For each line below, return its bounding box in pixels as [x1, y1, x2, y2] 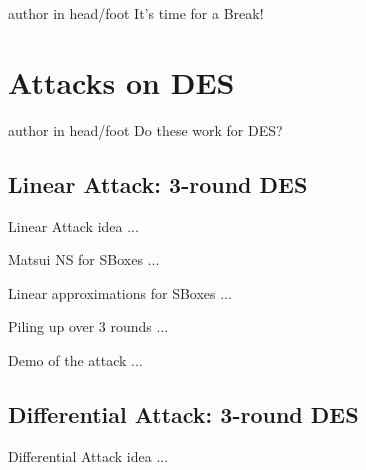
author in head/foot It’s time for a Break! [8, 3, 264, 23]
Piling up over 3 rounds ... [8, 316, 169, 337]
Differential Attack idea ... [8, 445, 169, 466]
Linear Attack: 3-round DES [8, 168, 308, 199]
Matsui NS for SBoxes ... [8, 249, 160, 270]
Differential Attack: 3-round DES [8, 398, 359, 429]
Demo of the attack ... [8, 349, 143, 370]
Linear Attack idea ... [8, 215, 139, 236]
